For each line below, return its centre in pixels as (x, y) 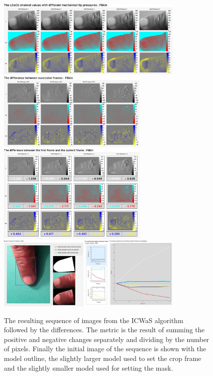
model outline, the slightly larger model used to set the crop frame (103, 358)
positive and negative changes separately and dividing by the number (106, 339)
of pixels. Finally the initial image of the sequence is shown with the (105, 349)
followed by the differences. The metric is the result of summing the (104, 330)
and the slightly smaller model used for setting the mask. (89, 367)
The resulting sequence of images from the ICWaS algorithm (94, 320)
